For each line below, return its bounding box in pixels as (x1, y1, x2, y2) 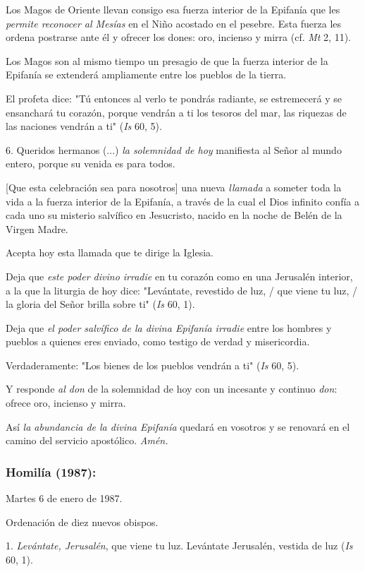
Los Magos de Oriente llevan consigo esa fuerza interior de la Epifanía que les (6, 2, 340, 16)
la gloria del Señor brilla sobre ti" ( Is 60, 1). (6, 297, 195, 311)
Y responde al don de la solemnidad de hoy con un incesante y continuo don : (6, 381, 338, 396)
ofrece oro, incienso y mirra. (6, 395, 126, 410)
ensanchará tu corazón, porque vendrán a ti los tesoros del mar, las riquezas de (6, 105, 347, 119)
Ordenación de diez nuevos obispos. (6, 514, 159, 529)
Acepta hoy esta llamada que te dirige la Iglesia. (6, 245, 214, 260)
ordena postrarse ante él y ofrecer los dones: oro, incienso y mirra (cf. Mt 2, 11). (6, 30, 352, 44)
